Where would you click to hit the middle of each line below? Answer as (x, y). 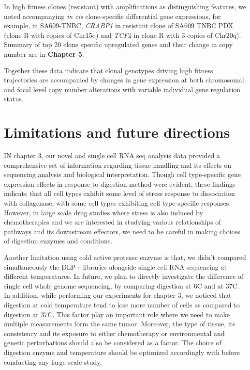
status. (14, 99)
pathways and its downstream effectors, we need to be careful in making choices (122, 231)
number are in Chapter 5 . (44, 54)
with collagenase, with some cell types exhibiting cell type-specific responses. (118, 203)
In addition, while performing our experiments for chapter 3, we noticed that (118, 295)
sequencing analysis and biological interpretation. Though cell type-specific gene (123, 174)
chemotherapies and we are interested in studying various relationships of (112, 222)
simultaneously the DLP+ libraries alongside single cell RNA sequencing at (115, 266)
